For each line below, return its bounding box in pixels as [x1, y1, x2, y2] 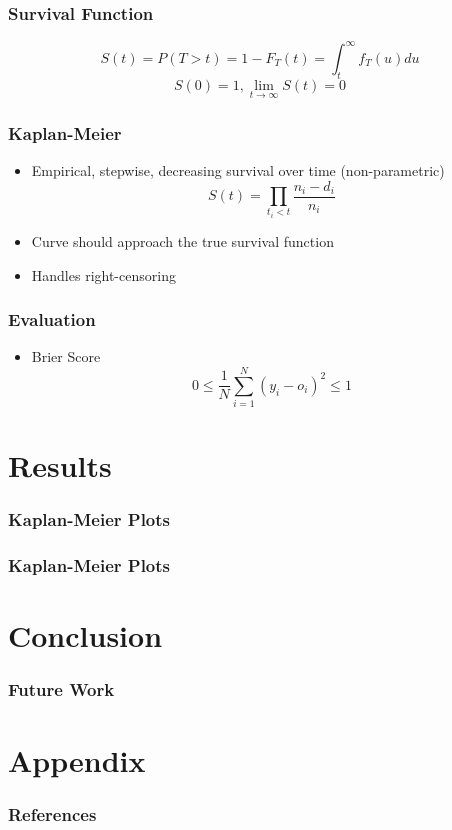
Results [8, 445, 112, 486]
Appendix [8, 739, 146, 780]
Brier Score [31, 346, 101, 367]
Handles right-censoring [31, 264, 176, 285]
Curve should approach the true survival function [31, 230, 334, 251]
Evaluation [8, 307, 96, 332]
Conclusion [8, 615, 163, 656]
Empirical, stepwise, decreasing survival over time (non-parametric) [31, 159, 445, 180]
